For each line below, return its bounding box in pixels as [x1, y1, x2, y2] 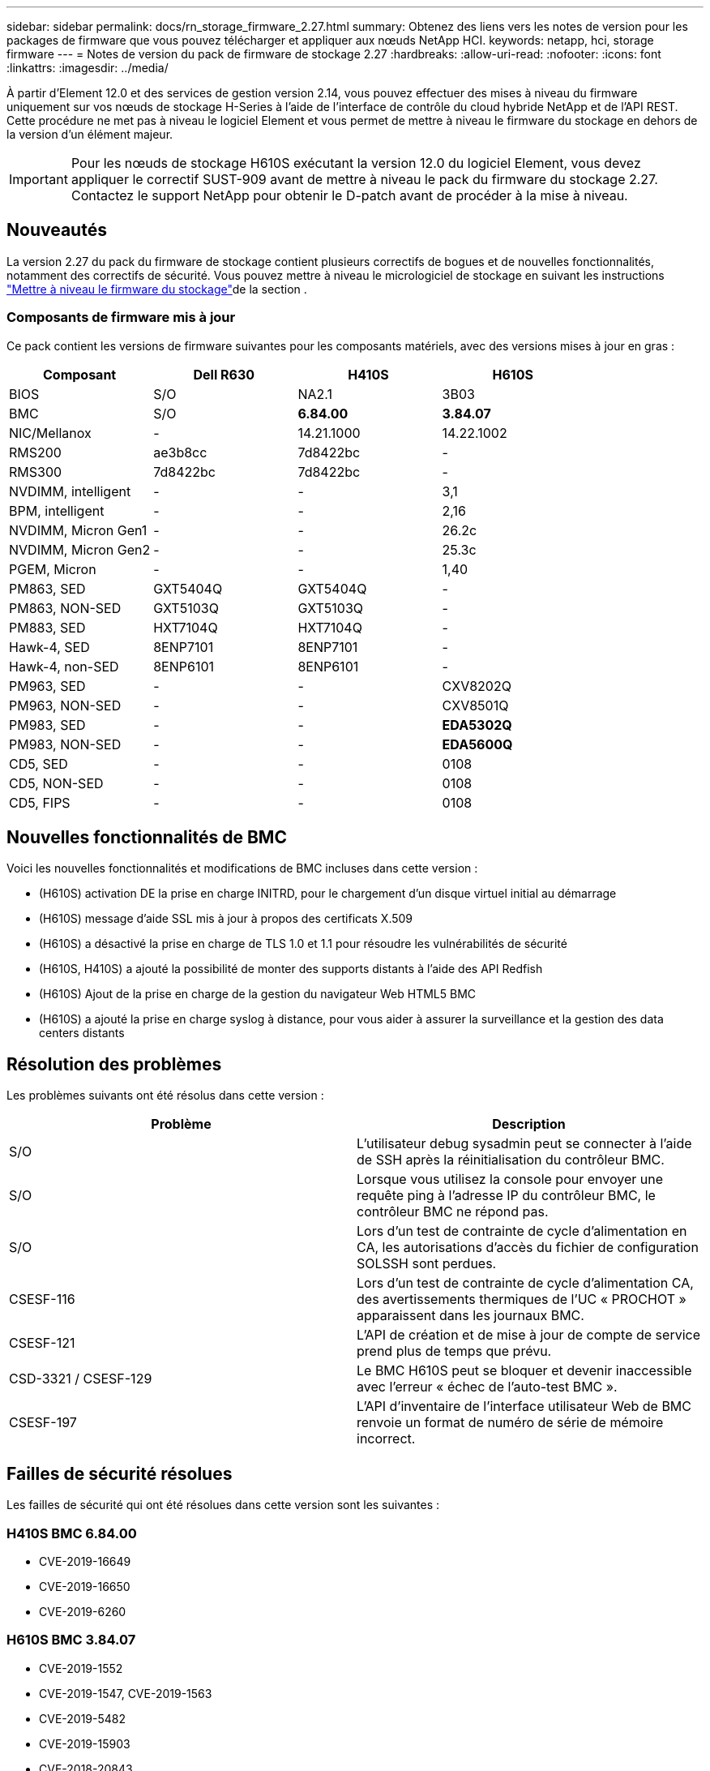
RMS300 [9, 463, 62, 480]
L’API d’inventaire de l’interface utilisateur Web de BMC [357, 1398, 691, 1415]
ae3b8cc [153, 444, 207, 461]
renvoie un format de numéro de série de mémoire [357, 1414, 664, 1431]
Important [9, 171, 68, 187]
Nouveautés [6, 220, 107, 241]
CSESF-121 [9, 1335, 75, 1352]
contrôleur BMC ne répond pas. [357, 1203, 549, 1220]
